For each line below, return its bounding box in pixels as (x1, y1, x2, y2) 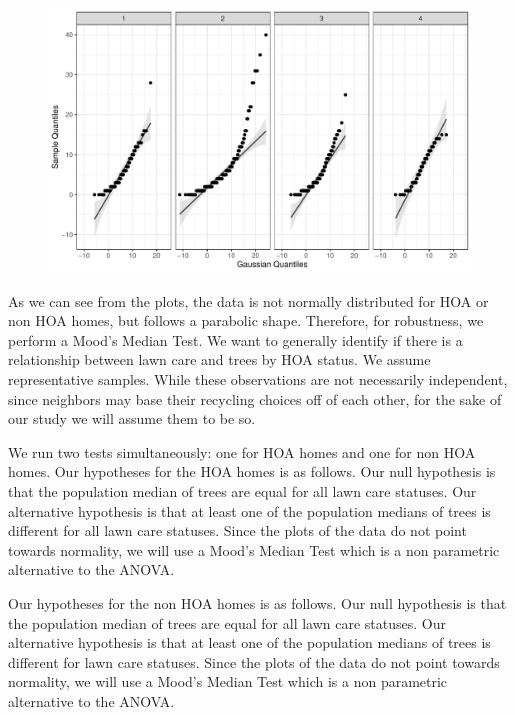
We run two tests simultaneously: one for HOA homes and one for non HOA (8, 441, 476, 462)
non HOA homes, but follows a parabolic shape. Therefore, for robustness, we (8, 310, 484, 331)
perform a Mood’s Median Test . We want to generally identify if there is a (8, 329, 463, 350)
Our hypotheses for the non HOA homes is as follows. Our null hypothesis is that (8, 592, 507, 613)
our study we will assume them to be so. (8, 408, 256, 429)
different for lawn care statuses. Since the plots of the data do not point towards (8, 651, 500, 672)
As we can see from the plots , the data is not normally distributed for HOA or (8, 290, 489, 311)
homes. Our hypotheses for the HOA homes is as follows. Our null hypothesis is (8, 461, 496, 482)
